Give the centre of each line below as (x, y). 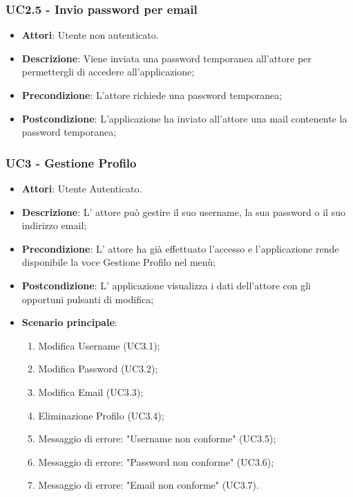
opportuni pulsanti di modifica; (88, 299)
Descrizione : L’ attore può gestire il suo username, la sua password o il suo (183, 211)
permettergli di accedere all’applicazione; (108, 72)
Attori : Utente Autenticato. (82, 188)
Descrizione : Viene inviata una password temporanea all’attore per (166, 58)
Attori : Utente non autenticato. (90, 35)
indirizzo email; (54, 225)
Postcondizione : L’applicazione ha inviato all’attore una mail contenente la (184, 118)
